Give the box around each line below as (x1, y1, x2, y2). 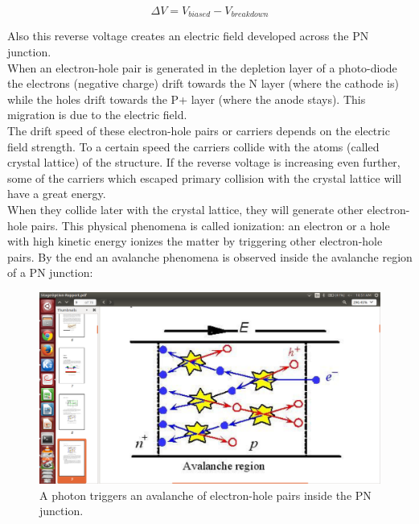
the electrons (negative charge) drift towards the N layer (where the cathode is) (7, 75, 399, 92)
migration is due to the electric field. (7, 106, 187, 123)
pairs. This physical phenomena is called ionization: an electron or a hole (31, 217, 390, 233)
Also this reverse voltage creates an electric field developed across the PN (7, 27, 369, 44)
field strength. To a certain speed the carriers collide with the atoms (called (7, 138, 380, 155)
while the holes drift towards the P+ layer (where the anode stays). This (7, 90, 366, 107)
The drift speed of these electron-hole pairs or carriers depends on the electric (7, 122, 390, 139)
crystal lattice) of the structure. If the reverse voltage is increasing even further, (7, 154, 401, 171)
